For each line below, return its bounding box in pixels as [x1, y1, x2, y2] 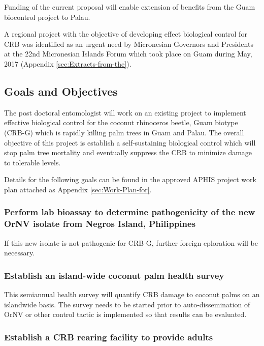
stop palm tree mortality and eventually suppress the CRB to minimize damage [4, 147, 252, 158]
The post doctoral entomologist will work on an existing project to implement [4, 107, 246, 118]
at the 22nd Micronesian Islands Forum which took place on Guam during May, [4, 48, 252, 59]
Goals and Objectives [4, 83, 118, 99]
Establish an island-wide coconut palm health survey [4, 269, 224, 281]
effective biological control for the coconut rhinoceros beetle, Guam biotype [4, 117, 238, 128]
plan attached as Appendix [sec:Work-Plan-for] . [4, 184, 152, 194]
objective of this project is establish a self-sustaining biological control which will [4, 137, 256, 148]
